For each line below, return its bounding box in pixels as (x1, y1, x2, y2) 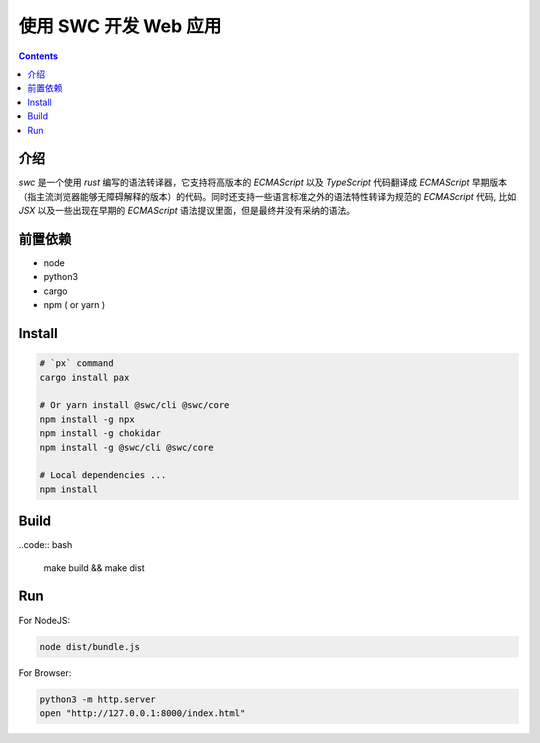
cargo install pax (39, 371, 130, 383)
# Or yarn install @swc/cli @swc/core (39, 400, 230, 411)
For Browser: (18, 666, 72, 679)
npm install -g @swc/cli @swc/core (39, 441, 214, 453)
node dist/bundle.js (39, 641, 140, 652)
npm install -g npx (39, 413, 135, 425)
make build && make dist (43, 561, 145, 574)
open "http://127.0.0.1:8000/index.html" (39, 707, 246, 719)
